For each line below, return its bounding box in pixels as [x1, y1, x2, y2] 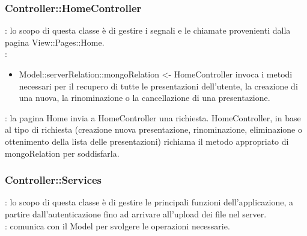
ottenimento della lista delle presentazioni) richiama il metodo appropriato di [5, 135, 289, 147]
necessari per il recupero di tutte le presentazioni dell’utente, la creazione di [19, 79, 298, 92]
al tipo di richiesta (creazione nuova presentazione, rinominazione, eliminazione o [5, 123, 302, 136]
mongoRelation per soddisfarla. [5, 147, 120, 159]
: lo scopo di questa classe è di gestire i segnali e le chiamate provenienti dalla [5, 24, 291, 37]
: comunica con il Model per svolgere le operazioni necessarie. [5, 219, 230, 232]
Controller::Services [5, 172, 102, 187]
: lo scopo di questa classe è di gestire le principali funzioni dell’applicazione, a [5, 196, 293, 208]
